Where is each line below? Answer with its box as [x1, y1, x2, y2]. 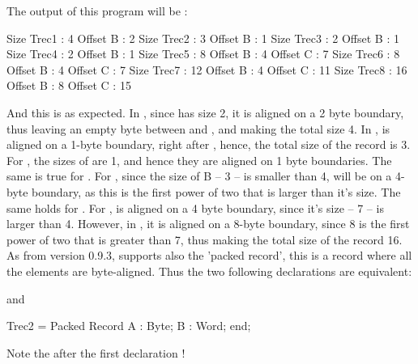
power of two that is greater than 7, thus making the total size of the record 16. [6, 231, 403, 248]
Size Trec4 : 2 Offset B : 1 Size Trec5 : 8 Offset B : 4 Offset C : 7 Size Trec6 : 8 [6, 45, 400, 62]
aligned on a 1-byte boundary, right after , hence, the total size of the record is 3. [6, 136, 411, 153]
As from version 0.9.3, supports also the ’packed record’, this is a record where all [6, 247, 412, 264]
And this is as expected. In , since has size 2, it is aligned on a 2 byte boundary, [6, 104, 404, 121]
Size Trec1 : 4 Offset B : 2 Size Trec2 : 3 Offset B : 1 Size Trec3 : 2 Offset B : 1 [6, 29, 399, 46]
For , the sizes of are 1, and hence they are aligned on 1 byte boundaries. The [6, 151, 392, 168]
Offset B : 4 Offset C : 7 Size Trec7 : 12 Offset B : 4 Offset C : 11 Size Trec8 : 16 [6, 61, 407, 78]
